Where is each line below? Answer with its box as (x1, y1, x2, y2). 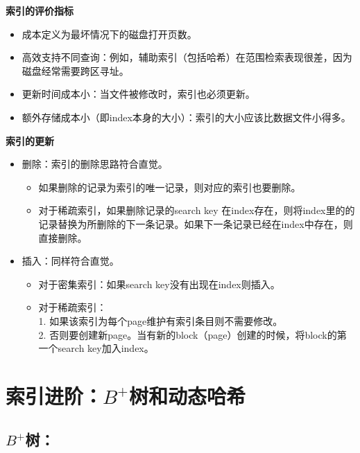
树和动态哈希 (129, 381, 246, 409)
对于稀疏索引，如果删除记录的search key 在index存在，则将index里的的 (38, 203, 355, 217)
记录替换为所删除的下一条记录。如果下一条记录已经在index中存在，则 (38, 216, 353, 231)
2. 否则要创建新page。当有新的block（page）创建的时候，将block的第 (38, 327, 347, 341)
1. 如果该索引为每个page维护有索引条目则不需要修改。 (38, 313, 283, 328)
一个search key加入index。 (38, 341, 154, 355)
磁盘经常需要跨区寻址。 (22, 63, 129, 78)
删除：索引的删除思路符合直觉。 (22, 157, 168, 171)
